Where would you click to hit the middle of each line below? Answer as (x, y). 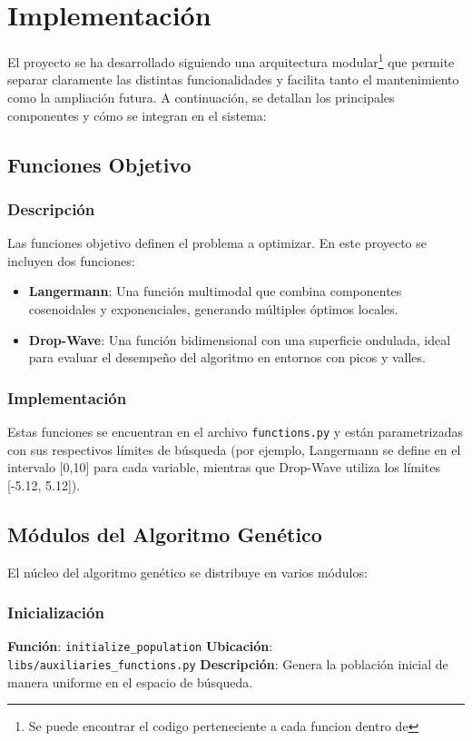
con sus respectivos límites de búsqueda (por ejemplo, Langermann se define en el (234, 449)
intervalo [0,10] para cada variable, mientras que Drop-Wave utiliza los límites (224, 467)
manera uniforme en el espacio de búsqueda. (130, 682)
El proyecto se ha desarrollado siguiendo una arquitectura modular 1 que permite (231, 60)
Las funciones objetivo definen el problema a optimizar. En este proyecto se (217, 243)
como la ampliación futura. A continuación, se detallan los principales (201, 97)
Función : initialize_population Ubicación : (140, 646)
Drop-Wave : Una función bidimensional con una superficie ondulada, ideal (240, 339)
